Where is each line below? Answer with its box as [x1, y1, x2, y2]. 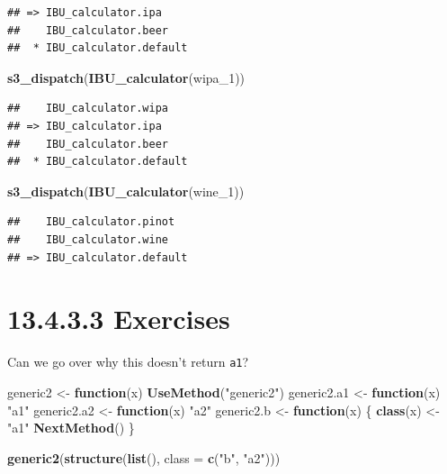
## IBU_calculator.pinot [7, 215, 175, 229]
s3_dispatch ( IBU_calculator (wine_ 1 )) [7, 181, 245, 200]
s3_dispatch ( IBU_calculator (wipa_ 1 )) [7, 68, 246, 87]
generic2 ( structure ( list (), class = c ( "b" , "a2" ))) [7, 448, 281, 467]
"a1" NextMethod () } [7, 418, 135, 437]
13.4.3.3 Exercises [7, 300, 230, 337]
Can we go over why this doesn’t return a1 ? [7, 352, 249, 371]
